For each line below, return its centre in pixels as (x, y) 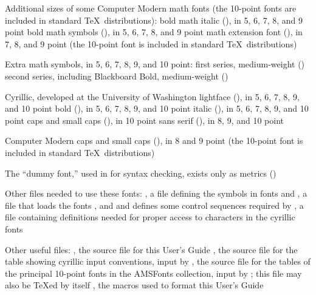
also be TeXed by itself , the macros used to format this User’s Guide (134, 285)
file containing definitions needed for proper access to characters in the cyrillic (150, 217)
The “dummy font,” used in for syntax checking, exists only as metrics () (141, 173)
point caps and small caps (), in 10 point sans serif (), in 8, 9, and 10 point (145, 120)
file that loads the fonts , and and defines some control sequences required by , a (154, 205)
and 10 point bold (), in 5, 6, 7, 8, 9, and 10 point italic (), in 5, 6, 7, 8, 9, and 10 (157, 108)
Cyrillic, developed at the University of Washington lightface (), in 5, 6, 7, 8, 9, (152, 96)
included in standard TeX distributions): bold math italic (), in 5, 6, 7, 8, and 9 (154, 20)
